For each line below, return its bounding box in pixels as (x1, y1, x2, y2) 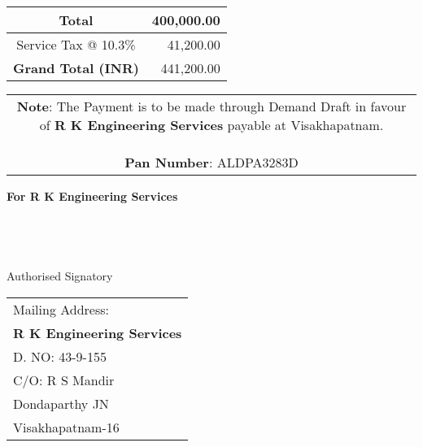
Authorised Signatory (7, 267, 113, 284)
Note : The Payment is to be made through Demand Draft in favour (16, 97, 407, 115)
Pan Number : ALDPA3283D (124, 153, 299, 171)
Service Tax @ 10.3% (16, 35, 136, 54)
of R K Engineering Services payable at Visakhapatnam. (39, 115, 384, 134)
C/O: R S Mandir (13, 370, 115, 389)
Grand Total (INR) (13, 59, 139, 77)
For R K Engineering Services (7, 188, 178, 204)
